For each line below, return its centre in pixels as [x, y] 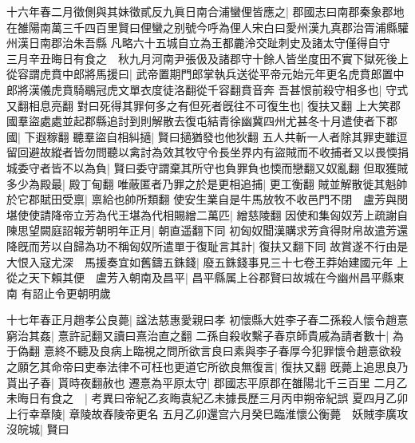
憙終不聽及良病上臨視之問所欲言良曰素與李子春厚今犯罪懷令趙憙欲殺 [222, 351]
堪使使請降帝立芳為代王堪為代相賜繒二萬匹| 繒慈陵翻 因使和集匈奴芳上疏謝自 [207, 214]
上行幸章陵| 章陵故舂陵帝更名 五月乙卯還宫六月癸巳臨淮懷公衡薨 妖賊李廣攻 [207, 413]
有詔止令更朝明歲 [66, 293]
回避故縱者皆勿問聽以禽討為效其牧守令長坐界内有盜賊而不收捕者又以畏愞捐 [213, 152]
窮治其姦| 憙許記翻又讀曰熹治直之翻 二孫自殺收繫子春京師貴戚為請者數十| [198, 335]
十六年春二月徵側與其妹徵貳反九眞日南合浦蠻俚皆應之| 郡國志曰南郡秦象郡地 [206, 11]
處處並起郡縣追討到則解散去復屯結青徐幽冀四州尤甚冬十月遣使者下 [213, 121]
